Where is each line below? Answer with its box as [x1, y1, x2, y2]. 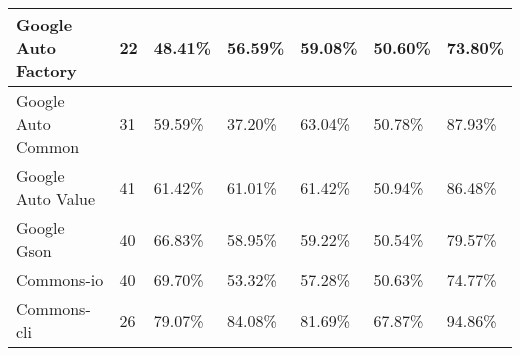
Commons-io [16, 268, 104, 291]
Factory [16, 59, 77, 82]
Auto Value [16, 187, 96, 210]
